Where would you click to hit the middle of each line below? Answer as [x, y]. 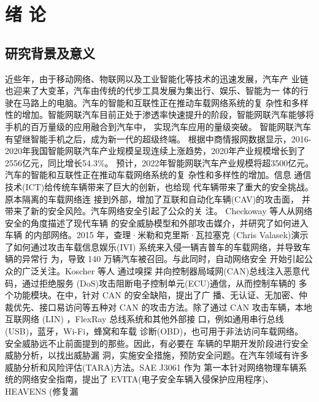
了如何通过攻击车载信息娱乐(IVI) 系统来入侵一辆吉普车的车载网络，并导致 [154, 246]
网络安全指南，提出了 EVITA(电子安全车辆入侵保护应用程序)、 [148, 379]
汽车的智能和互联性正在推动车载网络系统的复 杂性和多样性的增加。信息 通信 [158, 175]
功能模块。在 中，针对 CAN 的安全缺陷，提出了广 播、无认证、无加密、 [156, 295]
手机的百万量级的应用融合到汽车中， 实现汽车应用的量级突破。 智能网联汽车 [158, 126]
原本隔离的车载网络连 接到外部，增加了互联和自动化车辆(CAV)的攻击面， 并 [158, 199]
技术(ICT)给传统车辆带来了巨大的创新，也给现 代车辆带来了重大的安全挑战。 [159, 186]
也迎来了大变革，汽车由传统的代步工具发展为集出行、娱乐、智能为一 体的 [152, 91]
